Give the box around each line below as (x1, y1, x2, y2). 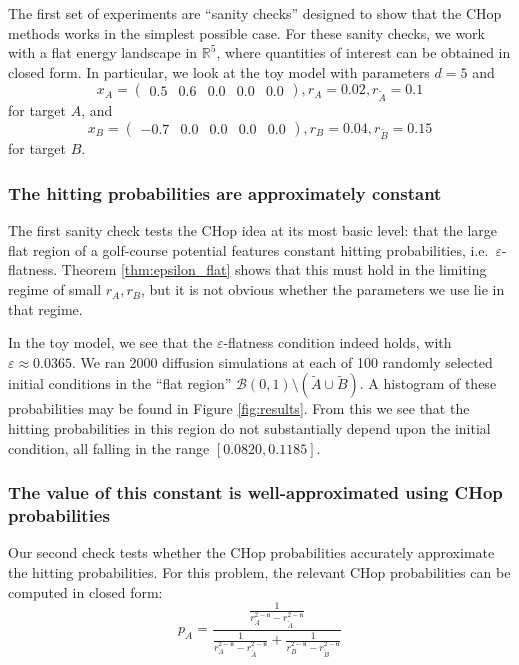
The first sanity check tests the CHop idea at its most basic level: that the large (8, 220, 497, 241)
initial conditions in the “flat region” (8, 373, 232, 394)
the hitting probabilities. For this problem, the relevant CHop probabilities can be (8, 561, 511, 582)
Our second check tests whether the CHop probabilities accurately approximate (8, 542, 495, 563)
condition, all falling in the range (8, 437, 210, 458)
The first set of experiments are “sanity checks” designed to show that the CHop (8, 3, 502, 23)
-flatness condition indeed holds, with (223, 332, 452, 353)
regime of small (8, 279, 102, 300)
